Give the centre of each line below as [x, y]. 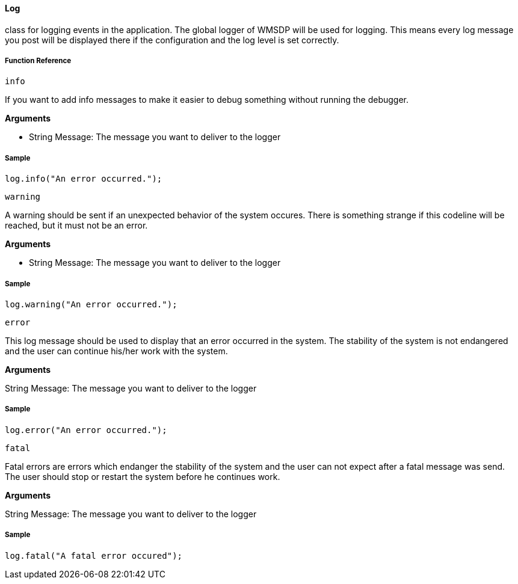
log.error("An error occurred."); [86, 430]
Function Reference [38, 61]
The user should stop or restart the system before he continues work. [143, 476]
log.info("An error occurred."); [84, 179]
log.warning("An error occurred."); [91, 304]
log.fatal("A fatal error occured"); [94, 555]
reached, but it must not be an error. [76, 226]
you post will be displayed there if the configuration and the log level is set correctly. [172, 40]
